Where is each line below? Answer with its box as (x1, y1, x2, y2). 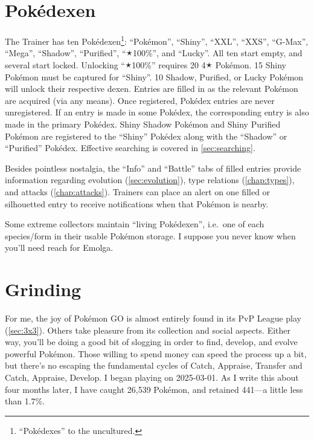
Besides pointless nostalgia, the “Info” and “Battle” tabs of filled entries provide (5, 161, 301, 174)
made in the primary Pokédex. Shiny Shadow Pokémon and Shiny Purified (5, 117, 281, 130)
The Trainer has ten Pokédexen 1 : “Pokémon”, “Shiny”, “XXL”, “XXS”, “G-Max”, (5, 33, 309, 47)
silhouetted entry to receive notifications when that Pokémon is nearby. (5, 197, 269, 210)
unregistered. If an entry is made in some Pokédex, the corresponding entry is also (5, 106, 309, 118)
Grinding (5, 277, 82, 302)
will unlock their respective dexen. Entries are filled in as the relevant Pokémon (5, 82, 298, 95)
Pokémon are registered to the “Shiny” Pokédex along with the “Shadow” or (5, 129, 287, 142)
